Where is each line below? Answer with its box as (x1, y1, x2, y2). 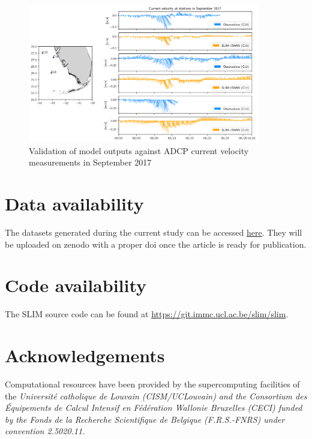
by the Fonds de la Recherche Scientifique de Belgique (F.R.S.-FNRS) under (5, 413, 285, 425)
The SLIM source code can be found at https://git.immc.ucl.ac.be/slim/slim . (5, 308, 289, 320)
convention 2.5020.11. (5, 425, 85, 437)
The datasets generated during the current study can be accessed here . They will (5, 226, 302, 239)
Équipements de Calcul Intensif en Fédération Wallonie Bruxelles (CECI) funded (5, 401, 302, 414)
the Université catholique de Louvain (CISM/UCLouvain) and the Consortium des (5, 389, 307, 402)
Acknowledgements (5, 343, 165, 368)
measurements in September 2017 (29, 156, 152, 169)
